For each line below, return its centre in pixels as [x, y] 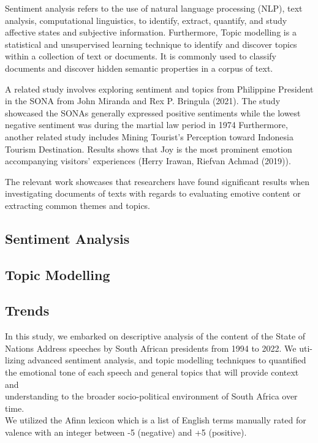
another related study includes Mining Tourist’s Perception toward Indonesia [149, 136]
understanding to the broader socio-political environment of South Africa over [151, 396]
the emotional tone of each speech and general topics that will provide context [152, 372]
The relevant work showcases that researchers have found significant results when [157, 181]
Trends [27, 310]
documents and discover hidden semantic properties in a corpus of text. [139, 68]
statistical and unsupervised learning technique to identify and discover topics [151, 44]
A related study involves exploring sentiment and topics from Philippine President [159, 89]
